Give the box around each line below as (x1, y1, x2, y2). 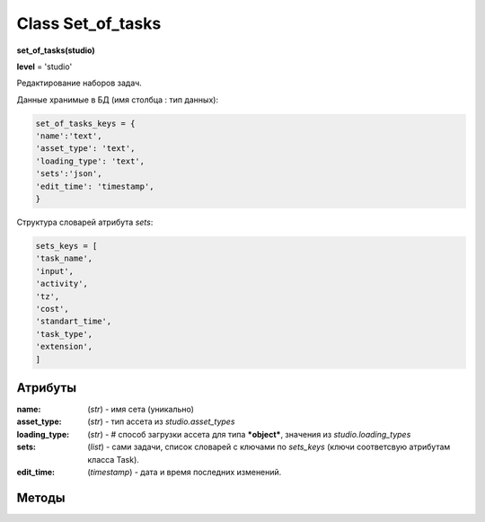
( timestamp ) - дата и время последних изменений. (87, 466, 282, 477)
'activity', (35, 279, 89, 289)
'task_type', (35, 329, 93, 339)
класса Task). (87, 454, 139, 464)
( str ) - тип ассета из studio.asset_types (87, 416, 235, 427)
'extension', (35, 341, 93, 352)
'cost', (35, 304, 69, 314)
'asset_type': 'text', (35, 144, 136, 154)
